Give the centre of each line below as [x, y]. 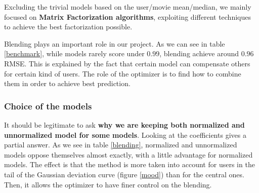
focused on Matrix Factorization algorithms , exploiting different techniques [127, 16]
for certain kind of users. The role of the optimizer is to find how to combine [123, 73]
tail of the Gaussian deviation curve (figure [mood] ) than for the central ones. [124, 174]
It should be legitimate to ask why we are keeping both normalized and [124, 124]
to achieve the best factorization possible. [68, 27]
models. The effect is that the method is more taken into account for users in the [129, 164]
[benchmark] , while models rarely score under [74, 53]
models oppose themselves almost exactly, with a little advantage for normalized [128, 154]
